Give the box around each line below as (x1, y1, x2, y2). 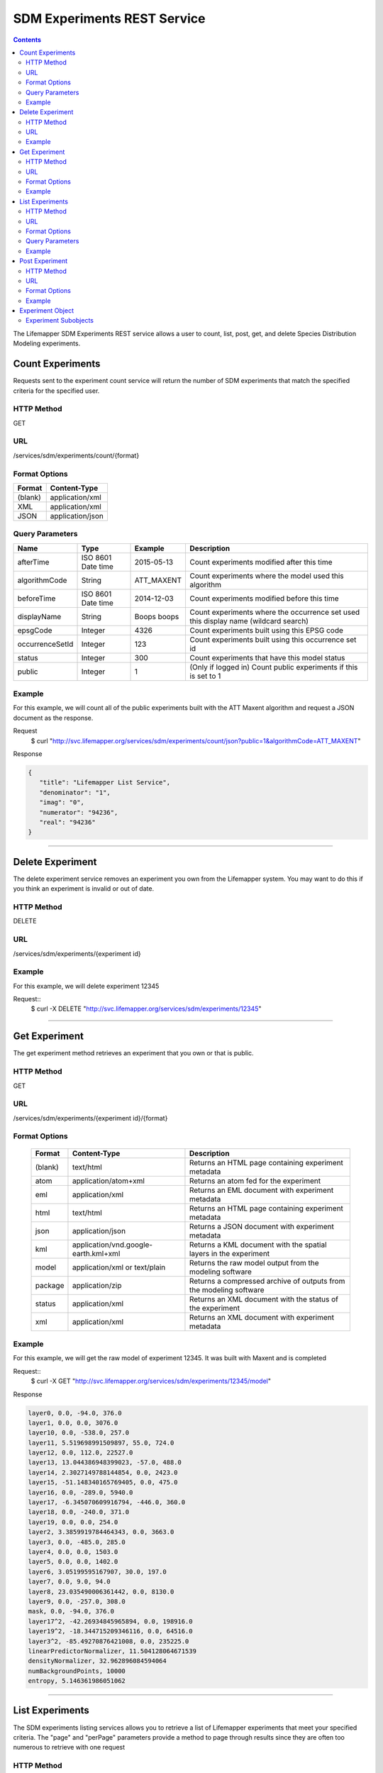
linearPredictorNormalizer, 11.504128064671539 (28, 1647, 196, 1655)
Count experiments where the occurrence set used (189, 607, 360, 617)
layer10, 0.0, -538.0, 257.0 (28, 1429, 130, 1437)
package (35, 1280, 65, 1290)
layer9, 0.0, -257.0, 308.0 (28, 1597, 126, 1606)
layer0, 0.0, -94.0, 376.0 (28, 1408, 122, 1417)
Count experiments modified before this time (189, 593, 340, 603)
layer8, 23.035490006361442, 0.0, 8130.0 (28, 1587, 174, 1596)
